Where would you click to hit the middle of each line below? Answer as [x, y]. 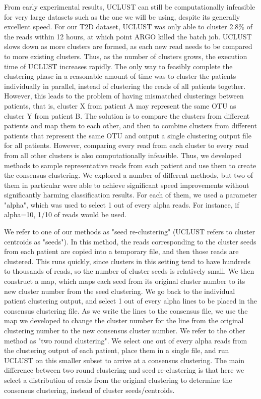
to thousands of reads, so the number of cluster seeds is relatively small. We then [129, 271]
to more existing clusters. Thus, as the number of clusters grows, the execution [126, 56]
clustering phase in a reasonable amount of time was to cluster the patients [120, 76]
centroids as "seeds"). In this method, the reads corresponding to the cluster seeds [130, 241]
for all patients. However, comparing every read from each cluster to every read [126, 145]
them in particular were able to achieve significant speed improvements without [127, 185]
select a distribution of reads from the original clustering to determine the [118, 380]
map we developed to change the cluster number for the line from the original [124, 320]
